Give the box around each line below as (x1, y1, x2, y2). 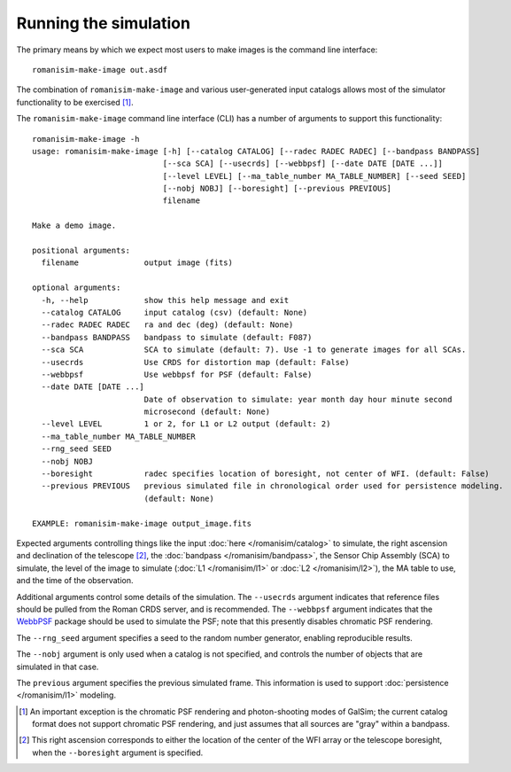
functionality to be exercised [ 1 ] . (16, 97, 134, 107)
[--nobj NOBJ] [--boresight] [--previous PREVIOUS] (162, 183, 392, 194)
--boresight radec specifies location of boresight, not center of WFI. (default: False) (41, 469, 491, 479)
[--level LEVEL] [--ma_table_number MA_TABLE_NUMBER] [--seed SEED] (162, 171, 467, 181)
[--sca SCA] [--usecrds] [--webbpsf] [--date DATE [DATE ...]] (162, 159, 443, 168)
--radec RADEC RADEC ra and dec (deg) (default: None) (41, 320, 294, 330)
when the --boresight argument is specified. (32, 747, 204, 758)
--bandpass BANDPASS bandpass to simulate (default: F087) (41, 332, 313, 342)
